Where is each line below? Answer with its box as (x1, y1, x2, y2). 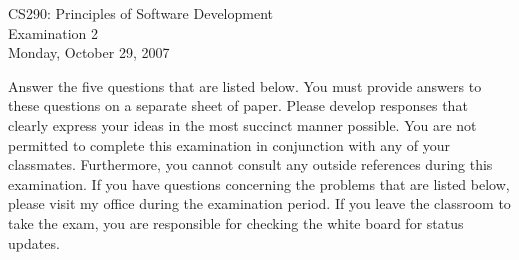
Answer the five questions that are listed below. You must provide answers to (8, 75, 482, 96)
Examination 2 (8, 22, 99, 43)
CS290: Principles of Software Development (8, 3, 273, 23)
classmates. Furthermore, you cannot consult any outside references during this (8, 154, 493, 175)
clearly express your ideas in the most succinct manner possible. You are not (8, 114, 477, 135)
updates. (8, 232, 60, 253)
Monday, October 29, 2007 (8, 42, 170, 63)
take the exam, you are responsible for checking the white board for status (8, 212, 464, 233)
